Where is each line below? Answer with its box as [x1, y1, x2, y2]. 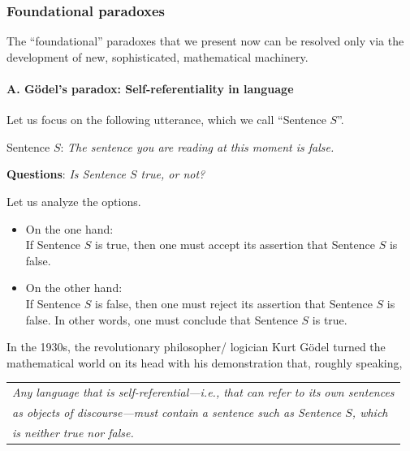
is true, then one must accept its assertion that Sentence [94, 236, 375, 253]
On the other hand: [25, 279, 123, 296]
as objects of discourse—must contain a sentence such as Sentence [12, 403, 342, 420]
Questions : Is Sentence [6, 165, 126, 183]
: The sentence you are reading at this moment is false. [60, 138, 334, 155]
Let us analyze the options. [6, 192, 141, 209]
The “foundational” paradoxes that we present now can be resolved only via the [6, 32, 404, 49]
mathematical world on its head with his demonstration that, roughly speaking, [6, 354, 403, 371]
